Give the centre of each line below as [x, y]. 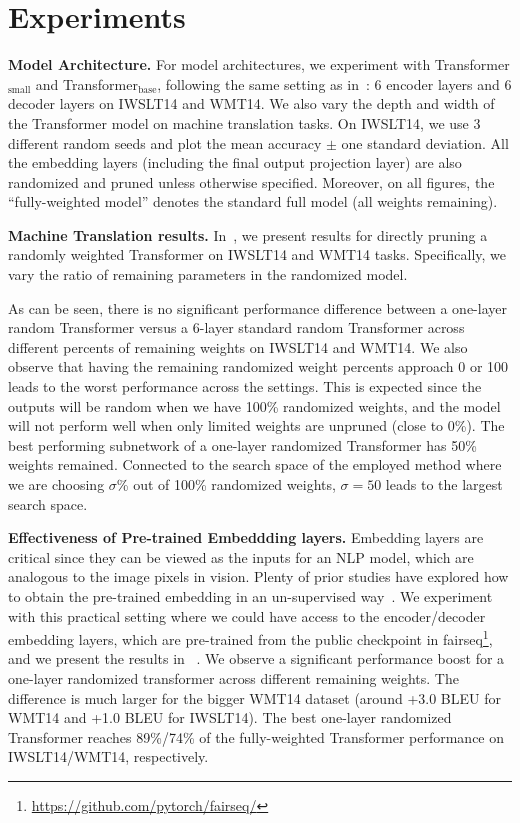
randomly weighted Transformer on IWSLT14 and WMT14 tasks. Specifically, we [257, 254]
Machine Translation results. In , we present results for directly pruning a [248, 234]
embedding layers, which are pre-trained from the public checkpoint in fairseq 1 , [250, 637]
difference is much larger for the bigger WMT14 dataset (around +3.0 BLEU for [254, 697]
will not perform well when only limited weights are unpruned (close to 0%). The [256, 425]
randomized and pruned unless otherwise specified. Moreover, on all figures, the [251, 181]
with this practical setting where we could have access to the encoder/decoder [247, 615]
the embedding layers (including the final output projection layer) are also [235, 162]
